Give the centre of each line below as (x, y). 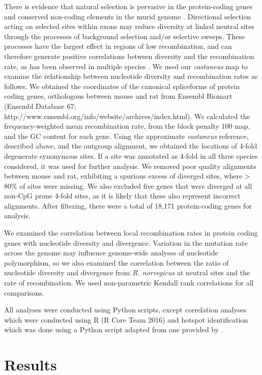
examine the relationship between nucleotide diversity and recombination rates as (131, 76)
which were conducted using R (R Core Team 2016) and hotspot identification (126, 319)
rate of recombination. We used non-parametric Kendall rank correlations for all (129, 283)
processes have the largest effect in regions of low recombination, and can (118, 46)
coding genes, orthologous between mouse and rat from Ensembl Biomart (118, 96)
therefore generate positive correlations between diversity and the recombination (129, 56)
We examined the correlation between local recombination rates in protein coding (131, 233)
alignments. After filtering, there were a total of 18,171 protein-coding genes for (128, 205)
